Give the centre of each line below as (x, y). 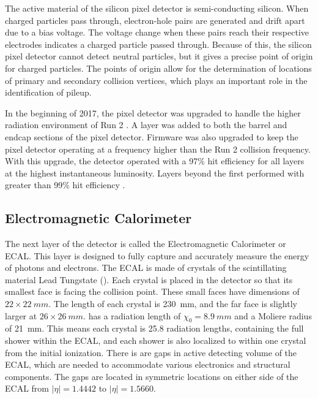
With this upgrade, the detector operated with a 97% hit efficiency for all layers (155, 161)
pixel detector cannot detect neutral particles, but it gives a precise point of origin (159, 56)
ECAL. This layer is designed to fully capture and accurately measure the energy (157, 255)
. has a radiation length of (132, 315)
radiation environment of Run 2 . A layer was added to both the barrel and (146, 125)
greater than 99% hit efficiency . (65, 185)
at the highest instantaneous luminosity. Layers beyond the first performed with (155, 173)
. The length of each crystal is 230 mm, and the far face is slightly (173, 304)
